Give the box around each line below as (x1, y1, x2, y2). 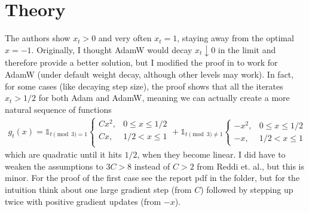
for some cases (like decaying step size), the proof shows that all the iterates (5, 79, 283, 92)
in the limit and (218, 43, 276, 56)
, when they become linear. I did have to (137, 148, 286, 161)
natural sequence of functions (5, 103, 112, 115)
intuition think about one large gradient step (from (5, 183, 192, 195)
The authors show (5, 32, 71, 44)
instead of (134, 159, 170, 172)
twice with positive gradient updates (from (5, 195, 161, 207)
